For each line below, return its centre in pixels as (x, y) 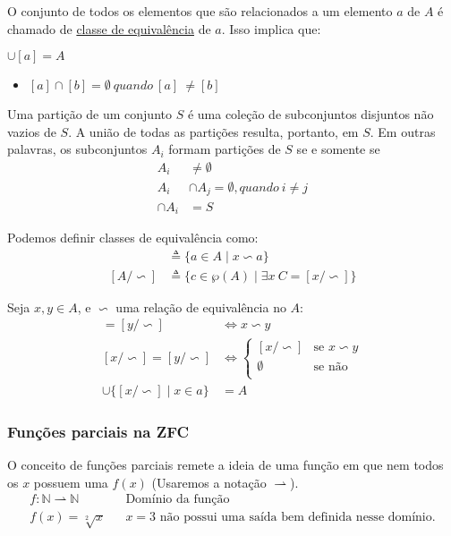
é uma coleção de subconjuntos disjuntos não (311, 114)
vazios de (32, 131)
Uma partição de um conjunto (89, 114)
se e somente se (338, 149)
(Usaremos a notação (209, 482)
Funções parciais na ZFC (98, 431)
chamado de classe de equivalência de (109, 28)
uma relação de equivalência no (201, 306)
